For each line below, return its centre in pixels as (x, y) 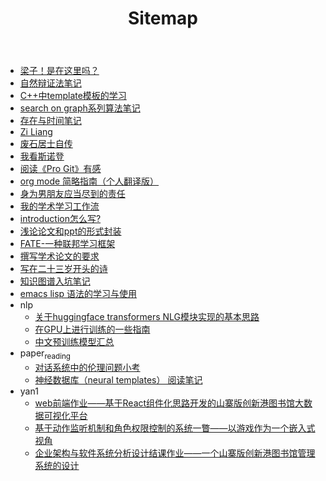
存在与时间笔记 (50, 121)
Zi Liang (36, 132)
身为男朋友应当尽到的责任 (72, 194)
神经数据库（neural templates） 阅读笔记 (118, 379)
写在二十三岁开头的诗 (63, 269)
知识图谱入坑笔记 (55, 281)
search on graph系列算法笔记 (80, 108)
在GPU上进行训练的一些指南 (92, 329)
